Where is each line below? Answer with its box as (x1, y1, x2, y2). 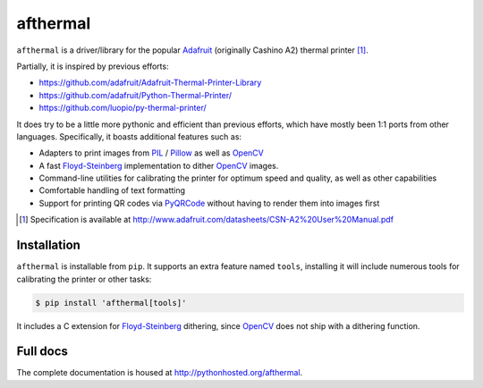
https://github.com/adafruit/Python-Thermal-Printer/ (38, 89, 233, 100)
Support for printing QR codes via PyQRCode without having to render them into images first (38, 198, 380, 208)
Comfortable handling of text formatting (38, 185, 186, 196)
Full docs (16, 344, 69, 359)
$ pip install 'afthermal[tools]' (35, 298, 187, 308)
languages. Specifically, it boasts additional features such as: (16, 131, 241, 142)
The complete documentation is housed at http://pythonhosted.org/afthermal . (16, 367, 303, 378)
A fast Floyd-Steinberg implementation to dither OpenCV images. (38, 160, 279, 171)
